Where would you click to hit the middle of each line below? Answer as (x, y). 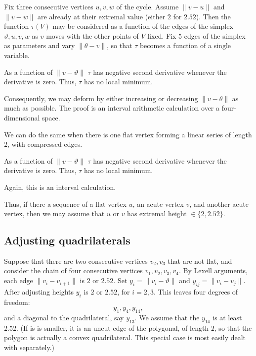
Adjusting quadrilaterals (67, 240)
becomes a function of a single (185, 45)
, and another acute (219, 204)
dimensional (22, 117)
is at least (227, 318)
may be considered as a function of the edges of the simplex (143, 26)
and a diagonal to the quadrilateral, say (64, 318)
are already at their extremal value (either (102, 16)
